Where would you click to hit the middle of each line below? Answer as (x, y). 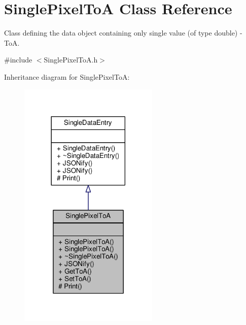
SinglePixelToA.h (71, 60)
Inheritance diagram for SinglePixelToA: (67, 76)
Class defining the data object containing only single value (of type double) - (123, 33)
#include (18, 60)
